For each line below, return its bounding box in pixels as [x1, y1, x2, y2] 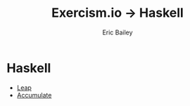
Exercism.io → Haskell [51, 5, 184, 21]
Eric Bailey [102, 28, 133, 37]
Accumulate [16, 91, 52, 99]
